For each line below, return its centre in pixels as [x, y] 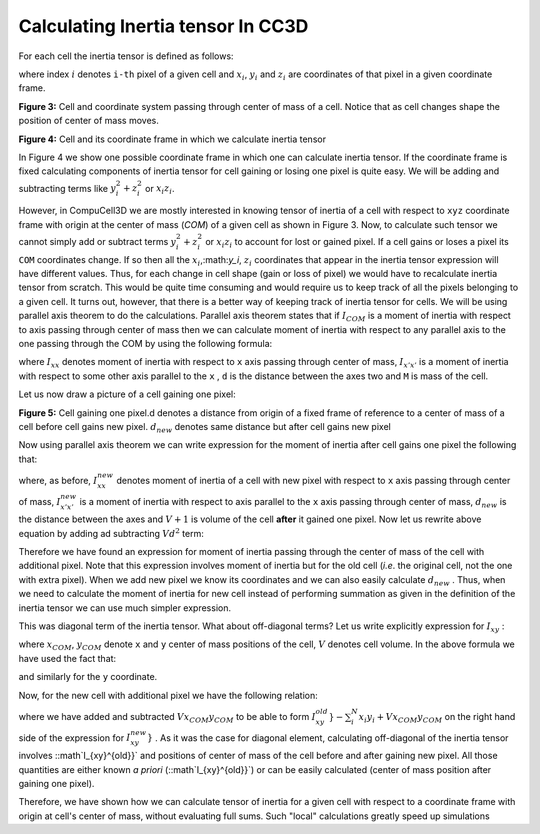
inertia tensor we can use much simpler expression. [125, 607]
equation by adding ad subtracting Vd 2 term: [111, 532]
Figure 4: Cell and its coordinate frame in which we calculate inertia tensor [172, 139]
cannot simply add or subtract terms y [97, 241]
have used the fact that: [67, 658]
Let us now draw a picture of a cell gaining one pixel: [127, 394]
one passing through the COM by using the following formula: [145, 343]
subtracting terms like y [67, 188]
